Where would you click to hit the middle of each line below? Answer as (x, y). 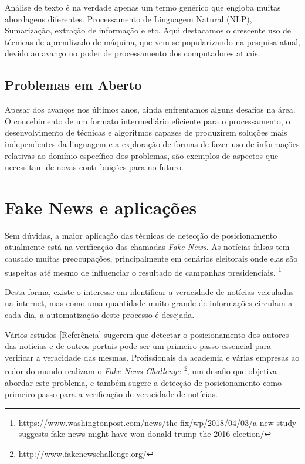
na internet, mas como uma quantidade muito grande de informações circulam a (149, 303)
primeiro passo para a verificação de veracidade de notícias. (111, 394)
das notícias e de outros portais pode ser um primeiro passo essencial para (138, 346)
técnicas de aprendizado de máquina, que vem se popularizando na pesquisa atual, (153, 41)
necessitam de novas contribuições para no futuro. (94, 167)
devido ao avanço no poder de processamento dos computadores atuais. (133, 53)
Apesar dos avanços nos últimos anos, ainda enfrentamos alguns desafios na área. (150, 109)
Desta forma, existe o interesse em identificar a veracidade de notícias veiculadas (149, 291)
